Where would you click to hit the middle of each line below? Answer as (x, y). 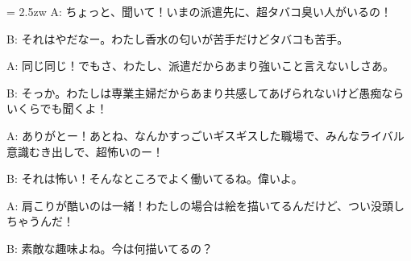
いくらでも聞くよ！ (57, 108)
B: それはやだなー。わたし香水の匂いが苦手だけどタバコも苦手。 (178, 38)
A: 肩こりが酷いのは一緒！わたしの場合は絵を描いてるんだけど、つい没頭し (205, 205)
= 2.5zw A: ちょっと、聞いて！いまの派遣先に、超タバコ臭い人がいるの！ (199, 11)
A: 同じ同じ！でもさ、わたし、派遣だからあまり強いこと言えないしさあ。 (201, 66)
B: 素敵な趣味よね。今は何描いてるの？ (110, 248)
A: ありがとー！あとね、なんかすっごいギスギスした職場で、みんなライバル (205, 135)
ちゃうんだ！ (40, 221)
